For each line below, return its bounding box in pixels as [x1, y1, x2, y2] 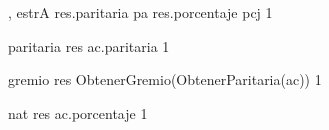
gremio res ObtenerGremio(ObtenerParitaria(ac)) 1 [8, 69, 322, 90]
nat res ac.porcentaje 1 [8, 102, 148, 123]
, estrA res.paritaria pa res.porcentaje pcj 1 [8, 2, 273, 22]
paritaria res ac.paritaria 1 [8, 35, 170, 56]
